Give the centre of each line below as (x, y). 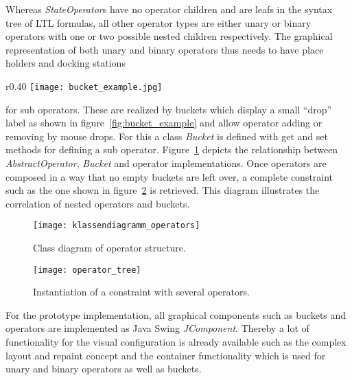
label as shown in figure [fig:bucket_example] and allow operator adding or (164, 123)
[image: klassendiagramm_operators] (117, 226)
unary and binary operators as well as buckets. (104, 369)
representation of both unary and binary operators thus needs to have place (165, 49)
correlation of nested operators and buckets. (98, 203)
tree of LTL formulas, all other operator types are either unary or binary (159, 22)
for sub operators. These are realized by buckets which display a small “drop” (169, 109)
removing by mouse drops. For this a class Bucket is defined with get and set (167, 136)
